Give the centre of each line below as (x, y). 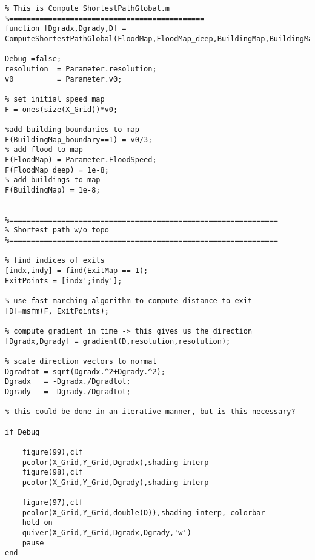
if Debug (22, 432)
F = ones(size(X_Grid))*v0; (61, 109)
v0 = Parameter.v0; (64, 79)
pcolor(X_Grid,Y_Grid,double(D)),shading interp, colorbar (144, 512)
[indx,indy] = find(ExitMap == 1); (77, 271)
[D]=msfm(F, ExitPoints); (57, 311)
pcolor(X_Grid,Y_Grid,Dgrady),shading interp (115, 482)
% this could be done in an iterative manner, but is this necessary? (150, 412)
